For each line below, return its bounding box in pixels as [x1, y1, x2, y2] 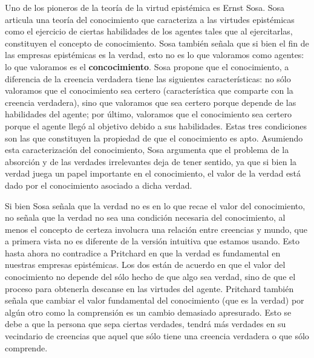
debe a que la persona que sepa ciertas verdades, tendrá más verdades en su [5, 317, 286, 330]
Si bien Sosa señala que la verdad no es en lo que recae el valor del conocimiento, [5, 199, 306, 212]
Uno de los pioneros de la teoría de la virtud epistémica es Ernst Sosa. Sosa [5, 1, 285, 13]
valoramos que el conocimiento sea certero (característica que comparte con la [5, 84, 293, 97]
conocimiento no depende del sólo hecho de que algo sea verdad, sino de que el [5, 270, 296, 283]
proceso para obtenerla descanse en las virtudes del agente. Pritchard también [5, 282, 294, 295]
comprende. [5, 341, 48, 354]
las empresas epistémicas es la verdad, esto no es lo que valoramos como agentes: [5, 48, 304, 61]
